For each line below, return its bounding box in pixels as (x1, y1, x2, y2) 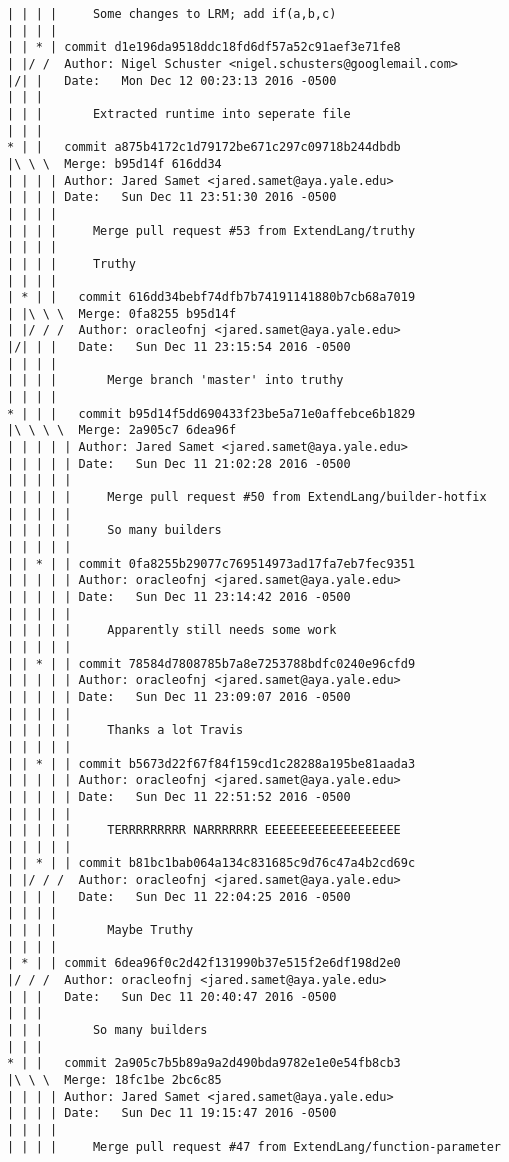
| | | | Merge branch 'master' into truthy (7, 373, 344, 388)
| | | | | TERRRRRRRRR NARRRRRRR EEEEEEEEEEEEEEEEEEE (7, 823, 401, 838)
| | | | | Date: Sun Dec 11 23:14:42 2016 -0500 (7, 589, 351, 604)
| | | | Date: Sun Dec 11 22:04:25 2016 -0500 (7, 889, 351, 904)
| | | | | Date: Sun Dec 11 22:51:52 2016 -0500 (7, 789, 351, 804)
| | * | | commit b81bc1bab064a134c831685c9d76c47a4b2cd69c (7, 856, 416, 871)
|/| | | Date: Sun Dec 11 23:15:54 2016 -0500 (7, 340, 351, 355)
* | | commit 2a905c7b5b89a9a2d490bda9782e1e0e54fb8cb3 (7, 1056, 401, 1071)
